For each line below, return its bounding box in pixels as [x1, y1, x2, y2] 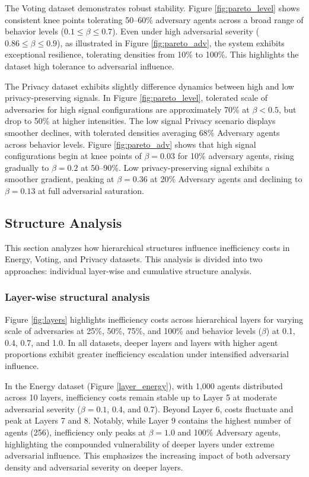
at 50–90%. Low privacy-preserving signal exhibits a [81, 161, 270, 173]
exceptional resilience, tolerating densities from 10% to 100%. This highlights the [5, 48, 299, 61]
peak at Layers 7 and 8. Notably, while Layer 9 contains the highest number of [5, 414, 291, 427]
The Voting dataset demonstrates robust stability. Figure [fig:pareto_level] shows [5, 2, 300, 14]
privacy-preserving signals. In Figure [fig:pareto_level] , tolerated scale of [5, 91, 267, 104]
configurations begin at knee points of [5, 150, 142, 162]
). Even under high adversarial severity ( [112, 25, 259, 37]
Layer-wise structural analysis [5, 290, 150, 304]
